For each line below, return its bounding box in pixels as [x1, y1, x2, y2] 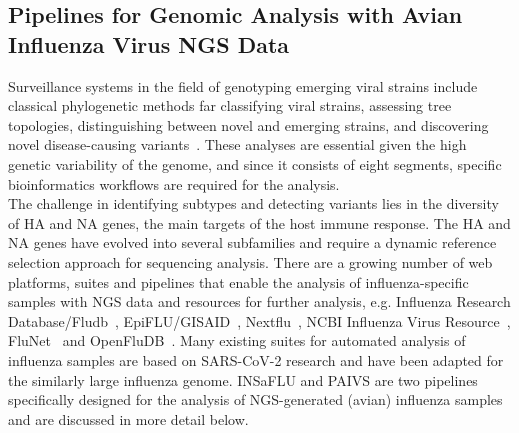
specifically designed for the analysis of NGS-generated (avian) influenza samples [8, 389, 503, 410]
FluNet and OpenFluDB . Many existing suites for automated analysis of [8, 330, 466, 351]
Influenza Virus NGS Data [8, 28, 290, 59]
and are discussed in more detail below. [8, 408, 249, 429]
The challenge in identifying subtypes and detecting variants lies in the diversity [8, 193, 499, 214]
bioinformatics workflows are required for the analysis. [8, 173, 340, 194]
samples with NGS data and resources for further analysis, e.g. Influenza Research [8, 291, 511, 312]
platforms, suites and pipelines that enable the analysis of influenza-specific [8, 271, 469, 292]
